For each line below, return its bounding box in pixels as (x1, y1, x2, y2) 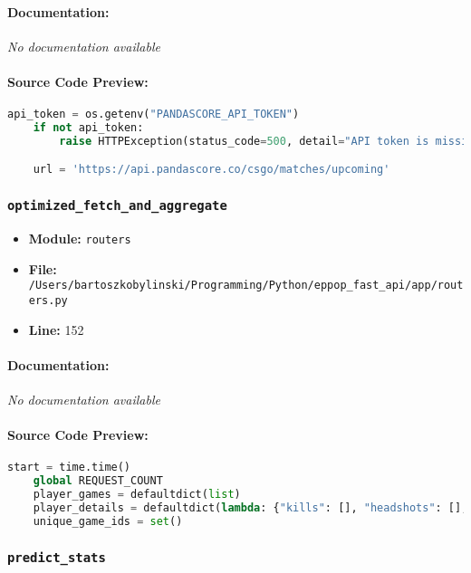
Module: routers (28, 229, 131, 248)
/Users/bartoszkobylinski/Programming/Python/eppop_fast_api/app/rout (28, 279, 464, 292)
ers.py (28, 294, 68, 308)
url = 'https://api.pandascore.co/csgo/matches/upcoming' (33, 163, 390, 177)
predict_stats (7, 549, 106, 565)
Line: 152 (28, 320, 84, 339)
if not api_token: (33, 121, 144, 135)
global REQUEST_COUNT (33, 474, 163, 488)
